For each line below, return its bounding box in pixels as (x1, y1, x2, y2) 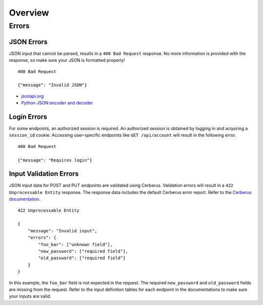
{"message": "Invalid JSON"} (18, 82, 87, 88)
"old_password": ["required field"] (38, 255, 126, 261)
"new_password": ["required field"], (38, 248, 129, 254)
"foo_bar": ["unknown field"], (38, 242, 113, 247)
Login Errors (9, 113, 47, 121)
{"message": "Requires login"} (18, 157, 93, 163)
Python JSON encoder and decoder (21, 100, 94, 106)
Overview (9, 7, 49, 18)
